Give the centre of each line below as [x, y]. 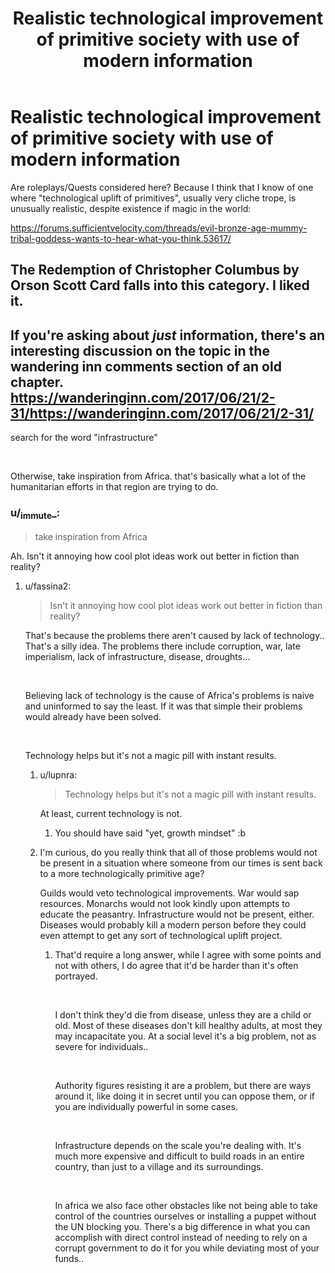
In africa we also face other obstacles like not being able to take [186, 1205]
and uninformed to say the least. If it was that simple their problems [163, 706]
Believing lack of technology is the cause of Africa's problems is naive [169, 695]
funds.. [69, 1258]
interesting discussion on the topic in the [140, 350]
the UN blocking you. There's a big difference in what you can [182, 1226]
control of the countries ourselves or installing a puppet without [185, 1216]
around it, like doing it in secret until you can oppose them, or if [184, 1096]
